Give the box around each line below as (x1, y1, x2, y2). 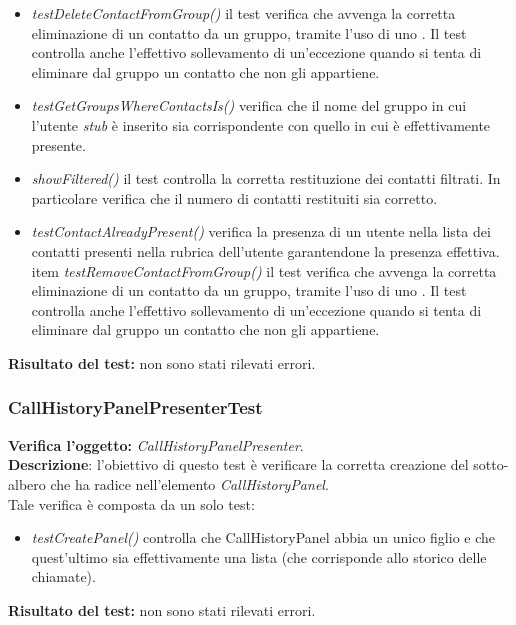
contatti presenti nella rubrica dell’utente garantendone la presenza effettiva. (31, 240, 500, 261)
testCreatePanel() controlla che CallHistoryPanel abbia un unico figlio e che (31, 527, 496, 548)
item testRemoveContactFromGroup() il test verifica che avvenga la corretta (31, 260, 497, 281)
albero (8, 473, 46, 494)
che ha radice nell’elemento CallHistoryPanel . (50, 473, 329, 494)
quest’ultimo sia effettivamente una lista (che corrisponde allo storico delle (31, 546, 487, 567)
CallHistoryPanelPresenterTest (8, 395, 263, 420)
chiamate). (31, 566, 96, 587)
